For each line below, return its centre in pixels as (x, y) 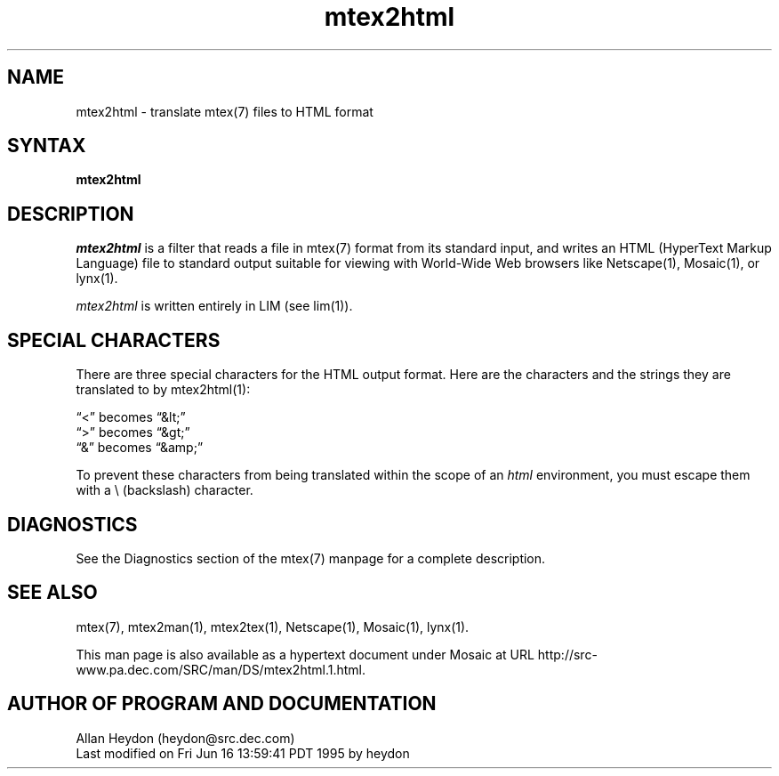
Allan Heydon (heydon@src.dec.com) (185, 738)
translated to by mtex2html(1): (163, 390)
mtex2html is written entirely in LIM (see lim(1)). (214, 306)
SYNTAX (47, 146)
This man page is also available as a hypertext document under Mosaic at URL (305, 654)
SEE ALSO (52, 593)
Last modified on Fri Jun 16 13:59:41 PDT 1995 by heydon (243, 753)
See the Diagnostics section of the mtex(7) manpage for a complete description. (311, 558)
